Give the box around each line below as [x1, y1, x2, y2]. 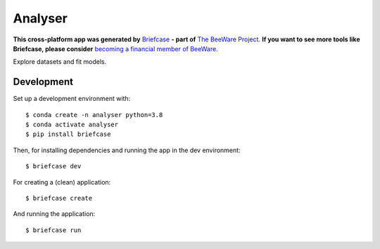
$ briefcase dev [25, 162, 82, 170]
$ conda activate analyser [25, 121, 119, 129]
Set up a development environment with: [13, 95, 131, 103]
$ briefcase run [25, 226, 82, 234]
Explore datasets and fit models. [13, 58, 107, 66]
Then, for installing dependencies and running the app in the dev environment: [13, 146, 241, 154]
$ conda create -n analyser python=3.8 [25, 111, 163, 119]
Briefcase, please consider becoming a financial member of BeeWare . [13, 44, 218, 53]
